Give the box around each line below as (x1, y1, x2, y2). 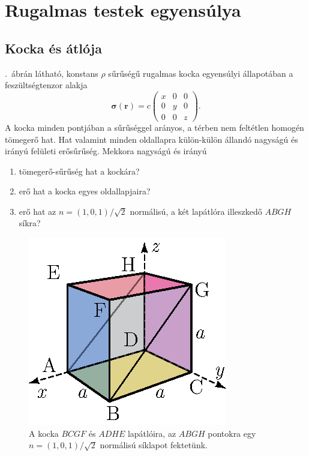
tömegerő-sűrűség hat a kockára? (19, 164, 140, 177)
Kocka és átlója (5, 38, 102, 57)
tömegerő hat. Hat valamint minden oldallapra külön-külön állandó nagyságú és (5, 133, 298, 145)
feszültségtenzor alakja (5, 79, 88, 91)
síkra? (19, 217, 41, 229)
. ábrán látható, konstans (5, 67, 98, 79)
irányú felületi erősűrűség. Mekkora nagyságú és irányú (5, 145, 207, 157)
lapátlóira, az (127, 427, 176, 439)
